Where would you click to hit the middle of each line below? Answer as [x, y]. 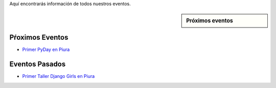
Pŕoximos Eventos [39, 37]
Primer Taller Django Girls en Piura [59, 76]
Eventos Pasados [38, 64]
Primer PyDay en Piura [46, 50]
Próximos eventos [210, 21]
